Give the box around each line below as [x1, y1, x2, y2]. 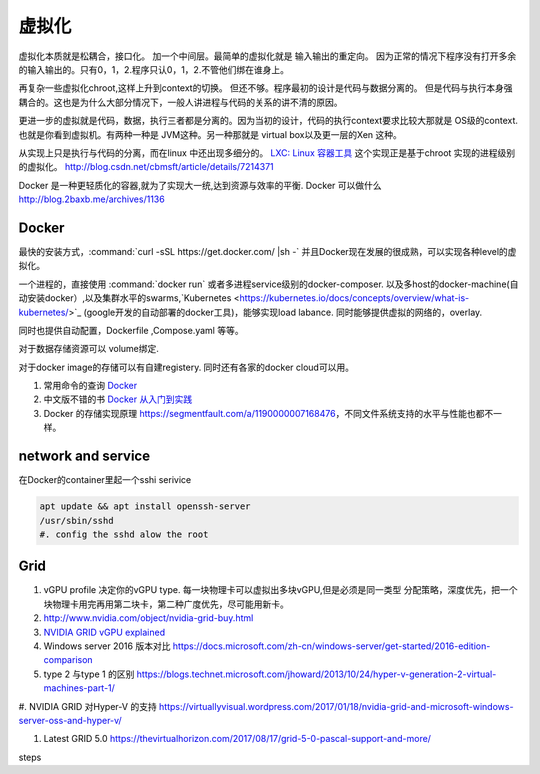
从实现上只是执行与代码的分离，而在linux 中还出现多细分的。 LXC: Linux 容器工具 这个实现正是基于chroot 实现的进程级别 [18, 146, 516, 159]
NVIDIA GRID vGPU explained [43, 626, 166, 638]
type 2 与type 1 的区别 [43, 668, 135, 680]
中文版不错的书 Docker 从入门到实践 [43, 393, 193, 405]
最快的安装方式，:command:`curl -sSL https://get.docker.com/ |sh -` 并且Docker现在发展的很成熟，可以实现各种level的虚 [18, 245, 517, 257]
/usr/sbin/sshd [39, 515, 114, 526]
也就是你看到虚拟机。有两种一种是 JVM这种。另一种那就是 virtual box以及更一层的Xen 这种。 [18, 128, 402, 140]
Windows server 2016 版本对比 [43, 640, 171, 652]
